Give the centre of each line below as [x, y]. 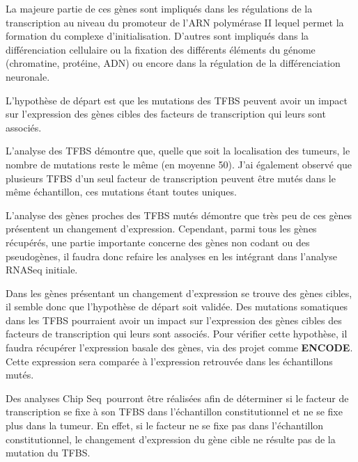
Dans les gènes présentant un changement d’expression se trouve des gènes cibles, [179, 293]
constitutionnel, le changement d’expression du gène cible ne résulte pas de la [171, 439]
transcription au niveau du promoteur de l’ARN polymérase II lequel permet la [175, 22]
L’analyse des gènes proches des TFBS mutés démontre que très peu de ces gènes [179, 215]
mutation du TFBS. [48, 453]
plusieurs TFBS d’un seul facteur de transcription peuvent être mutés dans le [171, 178]
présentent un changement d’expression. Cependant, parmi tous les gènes [161, 229]
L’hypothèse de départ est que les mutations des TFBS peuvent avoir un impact [177, 100]
